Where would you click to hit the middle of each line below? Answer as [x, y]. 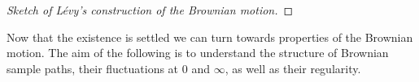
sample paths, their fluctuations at [93, 68]
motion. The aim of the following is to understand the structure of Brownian [198, 53]
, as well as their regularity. [293, 68]
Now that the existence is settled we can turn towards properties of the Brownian [210, 37]
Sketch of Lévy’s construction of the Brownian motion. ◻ [150, 10]
